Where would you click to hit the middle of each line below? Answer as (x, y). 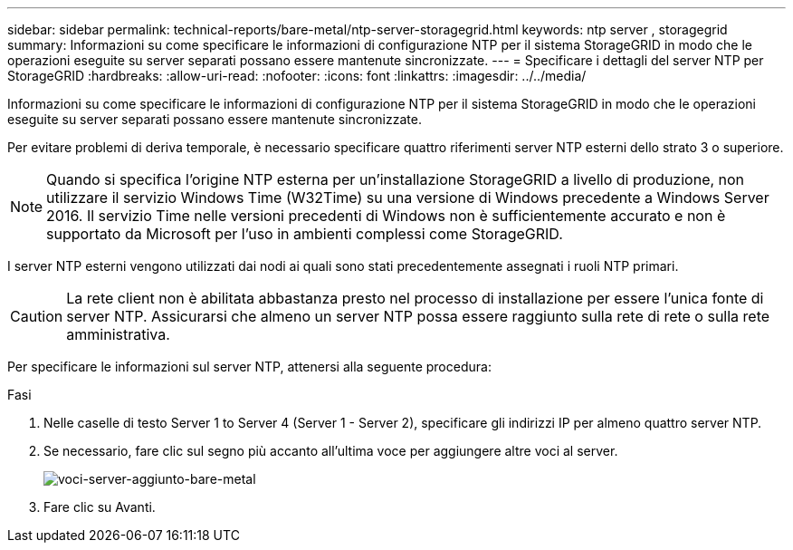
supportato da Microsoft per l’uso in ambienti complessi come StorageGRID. (305, 234)
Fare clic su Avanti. (100, 507)
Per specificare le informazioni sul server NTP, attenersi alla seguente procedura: (249, 367)
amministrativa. (118, 334)
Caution (37, 316)
